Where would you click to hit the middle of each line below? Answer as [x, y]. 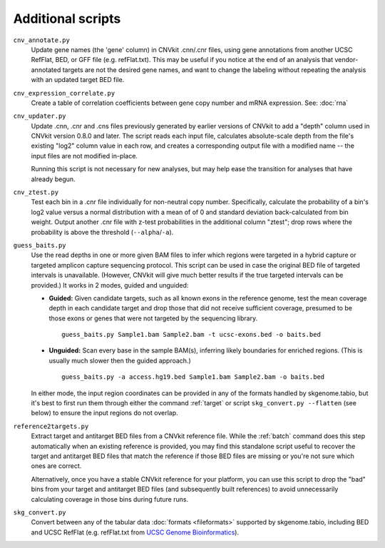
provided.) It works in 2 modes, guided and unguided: [110, 285]
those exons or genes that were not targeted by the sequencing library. [153, 318]
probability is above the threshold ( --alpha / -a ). [102, 232]
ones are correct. [56, 466]
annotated [46, 70]
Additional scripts [67, 19]
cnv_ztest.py [36, 192]
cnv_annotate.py [42, 40]
